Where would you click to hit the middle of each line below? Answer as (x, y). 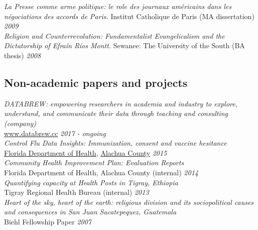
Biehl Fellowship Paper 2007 (48, 221)
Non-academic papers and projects (96, 82)
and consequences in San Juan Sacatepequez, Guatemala (90, 212)
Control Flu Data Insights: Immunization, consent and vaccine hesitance (115, 143)
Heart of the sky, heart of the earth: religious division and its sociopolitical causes (129, 202)
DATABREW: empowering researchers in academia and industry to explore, (121, 103)
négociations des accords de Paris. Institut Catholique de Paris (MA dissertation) (129, 16)
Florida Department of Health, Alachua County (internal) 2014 (101, 172)
